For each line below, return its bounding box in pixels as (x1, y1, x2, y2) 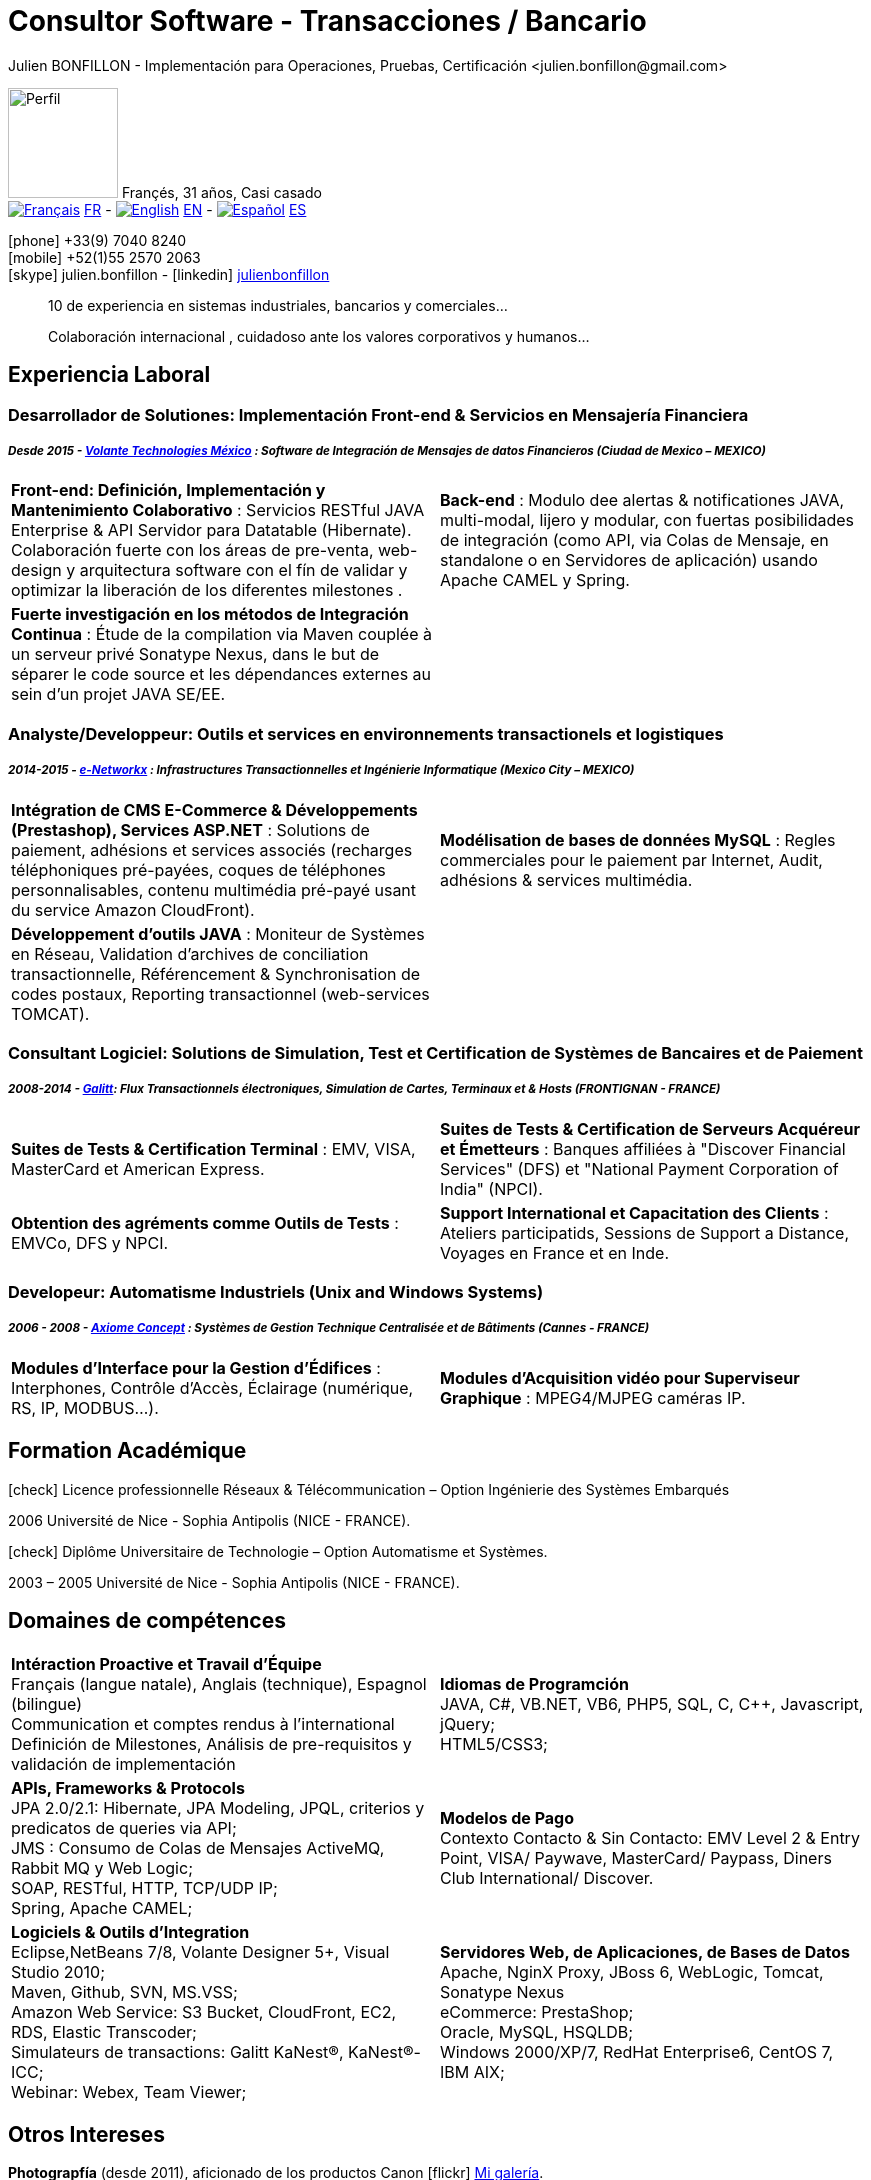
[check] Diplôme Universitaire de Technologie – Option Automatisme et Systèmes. (8, 1542, 548, 1560)
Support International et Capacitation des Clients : (440, 1202, 829, 1223)
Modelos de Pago (440, 1807, 575, 1828)
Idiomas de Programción (440, 1673, 629, 1694)
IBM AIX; (440, 2061, 505, 2082)
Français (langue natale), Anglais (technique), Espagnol (11, 1673, 427, 1694)
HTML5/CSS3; (440, 1733, 548, 1754)
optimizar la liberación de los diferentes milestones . (11, 580, 403, 601)
